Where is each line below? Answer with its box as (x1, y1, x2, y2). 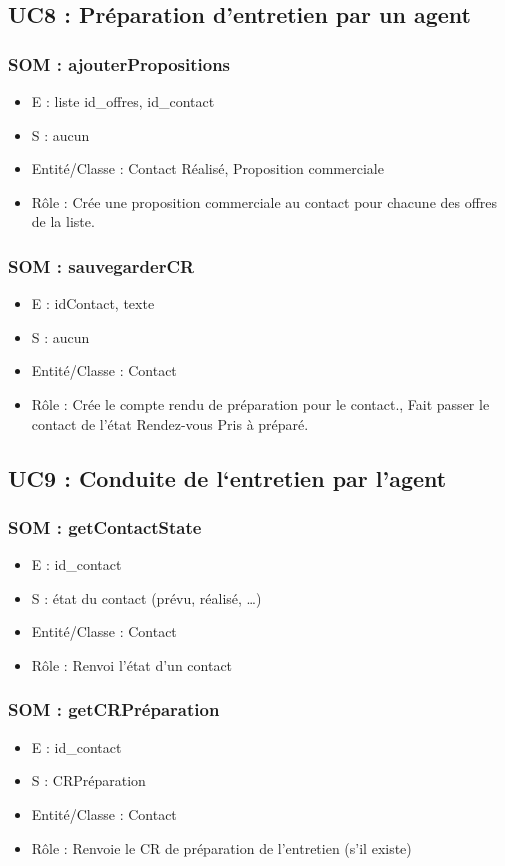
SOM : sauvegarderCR (8, 253, 195, 278)
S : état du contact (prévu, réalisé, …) (31, 587, 262, 608)
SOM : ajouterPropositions (8, 51, 231, 76)
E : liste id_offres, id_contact (31, 91, 215, 111)
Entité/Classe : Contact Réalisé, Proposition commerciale (31, 158, 384, 179)
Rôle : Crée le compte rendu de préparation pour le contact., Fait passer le (31, 393, 490, 414)
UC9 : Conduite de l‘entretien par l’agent (8, 462, 447, 493)
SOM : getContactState (8, 514, 202, 539)
